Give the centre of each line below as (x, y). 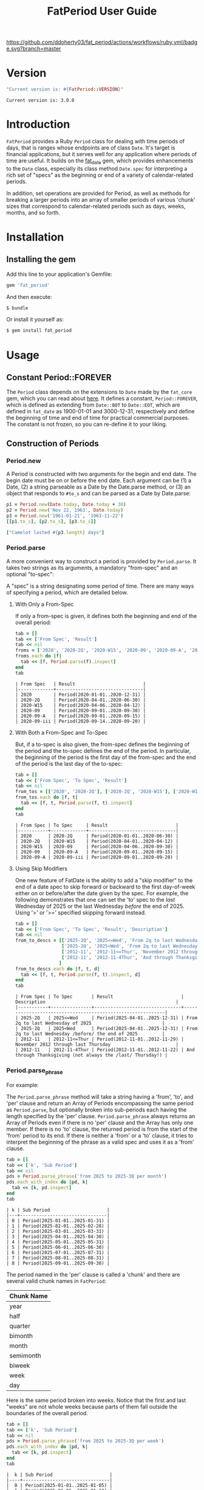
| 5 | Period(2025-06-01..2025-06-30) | (58, 1247)
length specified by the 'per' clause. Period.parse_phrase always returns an (101, 1116)
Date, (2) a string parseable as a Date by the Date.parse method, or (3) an (99, 487)
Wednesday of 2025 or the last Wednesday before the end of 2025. (100, 906)
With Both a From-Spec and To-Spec (61, 732)
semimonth (25, 1355)
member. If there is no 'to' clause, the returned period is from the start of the (102, 1129)
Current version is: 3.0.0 (40, 100)
